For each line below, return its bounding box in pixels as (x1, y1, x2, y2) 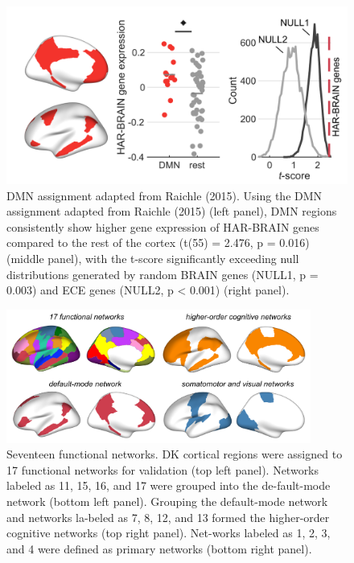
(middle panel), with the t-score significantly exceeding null (6, 250, 299, 267)
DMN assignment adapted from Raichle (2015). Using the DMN (6, 187, 323, 203)
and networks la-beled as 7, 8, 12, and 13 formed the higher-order (6, 508, 330, 525)
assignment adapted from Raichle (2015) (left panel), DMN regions (6, 203, 337, 220)
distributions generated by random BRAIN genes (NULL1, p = (6, 265, 319, 282)
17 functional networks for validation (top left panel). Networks (6, 461, 319, 478)
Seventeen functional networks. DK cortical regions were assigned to (6, 446, 343, 462)
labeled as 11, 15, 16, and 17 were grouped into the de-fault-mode (6, 477, 331, 494)
